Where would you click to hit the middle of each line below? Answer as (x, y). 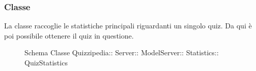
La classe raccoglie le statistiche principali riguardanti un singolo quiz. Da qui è (128, 26)
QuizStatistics (46, 62)
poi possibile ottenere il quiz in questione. (69, 35)
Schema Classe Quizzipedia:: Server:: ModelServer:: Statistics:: (122, 52)
